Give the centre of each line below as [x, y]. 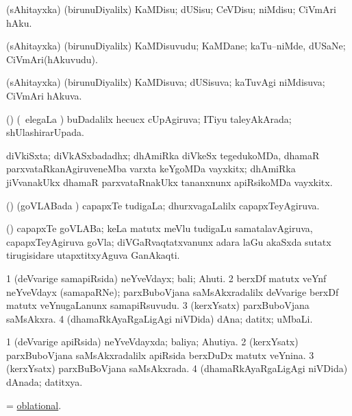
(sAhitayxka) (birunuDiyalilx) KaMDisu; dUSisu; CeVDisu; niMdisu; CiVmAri [171, 9]
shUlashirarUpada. [45, 132]
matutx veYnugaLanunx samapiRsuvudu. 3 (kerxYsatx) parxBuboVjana [158, 305]
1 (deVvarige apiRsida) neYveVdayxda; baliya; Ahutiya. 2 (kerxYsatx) [152, 342]
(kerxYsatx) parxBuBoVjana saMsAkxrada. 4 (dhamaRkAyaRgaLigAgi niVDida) [177, 368]
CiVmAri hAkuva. [44, 95]
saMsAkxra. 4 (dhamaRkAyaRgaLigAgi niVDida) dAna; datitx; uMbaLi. [160, 318]
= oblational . [34, 405]
